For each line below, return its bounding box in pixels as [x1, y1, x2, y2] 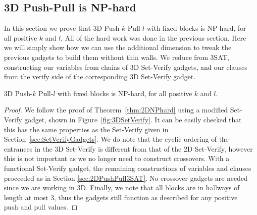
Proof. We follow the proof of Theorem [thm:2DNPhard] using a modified [4, 105, 228, 115]
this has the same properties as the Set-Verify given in [4, 124, 169, 134]
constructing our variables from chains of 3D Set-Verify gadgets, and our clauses [4, 61, 248, 72]
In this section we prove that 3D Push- [4, 23, 122, 33]
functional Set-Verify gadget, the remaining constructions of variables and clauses [4, 162, 251, 173]
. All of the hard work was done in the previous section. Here [60, 32, 246, 43]
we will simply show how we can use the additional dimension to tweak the [4, 42, 232, 53]
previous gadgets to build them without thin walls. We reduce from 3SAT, [4, 52, 229, 62]
